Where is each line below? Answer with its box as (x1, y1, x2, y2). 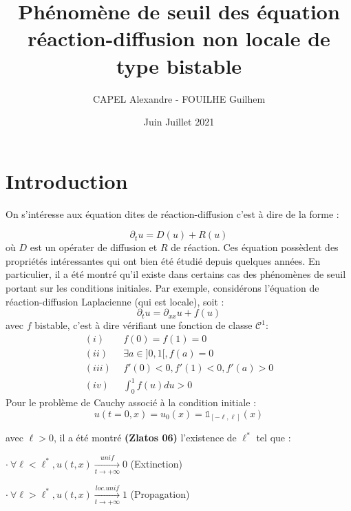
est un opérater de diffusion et (30, 240, 158, 254)
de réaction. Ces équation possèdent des (171, 240, 339, 254)
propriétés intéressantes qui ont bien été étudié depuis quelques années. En (6, 253, 321, 268)
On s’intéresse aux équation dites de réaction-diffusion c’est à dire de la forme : (6, 206, 339, 221)
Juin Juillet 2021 (143, 114, 215, 129)
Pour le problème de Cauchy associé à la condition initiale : (6, 395, 257, 410)
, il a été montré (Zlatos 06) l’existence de (53, 430, 237, 445)
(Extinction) (130, 456, 182, 470)
